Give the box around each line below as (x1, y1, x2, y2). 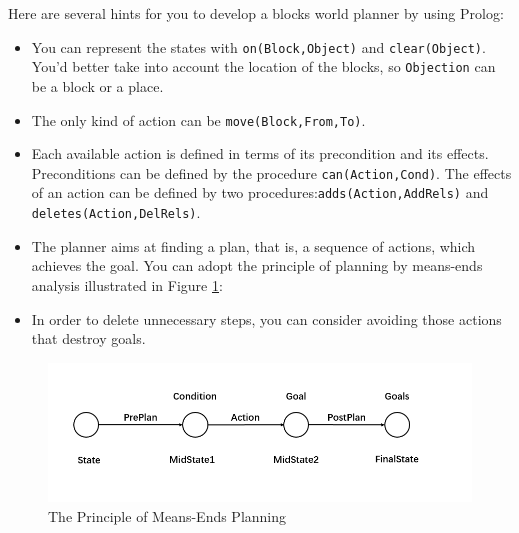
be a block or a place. (31, 75, 164, 96)
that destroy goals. (31, 328, 146, 349)
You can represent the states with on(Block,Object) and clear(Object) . (31, 36, 486, 57)
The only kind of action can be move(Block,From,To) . (31, 109, 366, 130)
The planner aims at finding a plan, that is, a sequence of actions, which (31, 235, 476, 256)
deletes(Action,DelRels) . (31, 202, 201, 223)
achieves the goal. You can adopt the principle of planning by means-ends (31, 255, 483, 276)
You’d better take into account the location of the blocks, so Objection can (31, 56, 496, 77)
